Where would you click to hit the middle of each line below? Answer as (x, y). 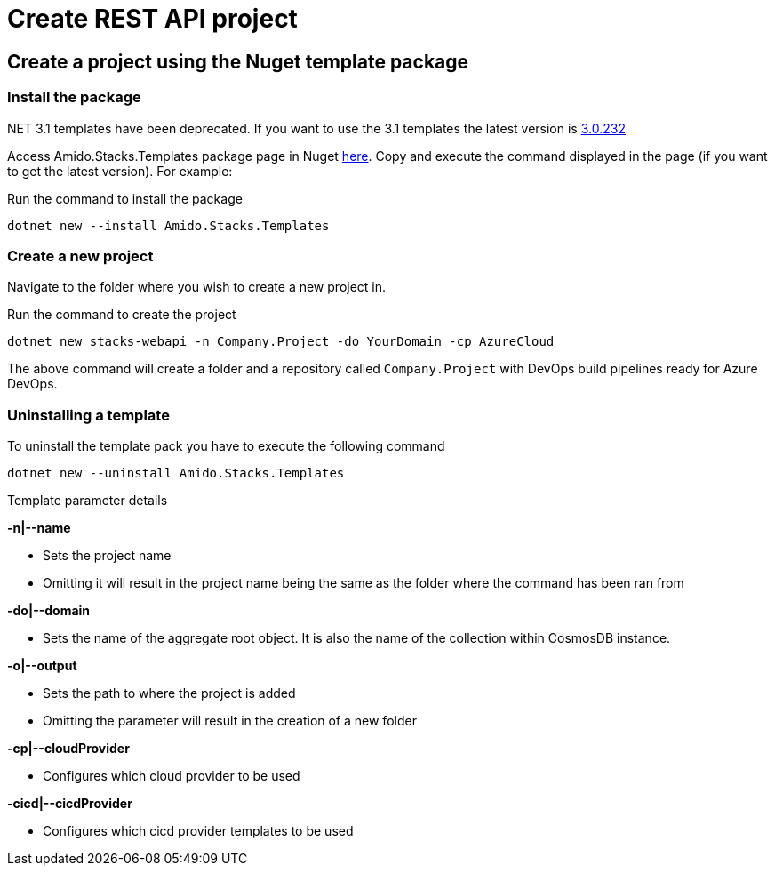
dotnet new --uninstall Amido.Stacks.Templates (176, 473)
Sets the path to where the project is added (169, 693)
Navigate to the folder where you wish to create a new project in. (197, 287)
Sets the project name (107, 556)
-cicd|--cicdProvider (70, 804)
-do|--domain (49, 611)
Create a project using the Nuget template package (238, 61)
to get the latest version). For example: (120, 171)
